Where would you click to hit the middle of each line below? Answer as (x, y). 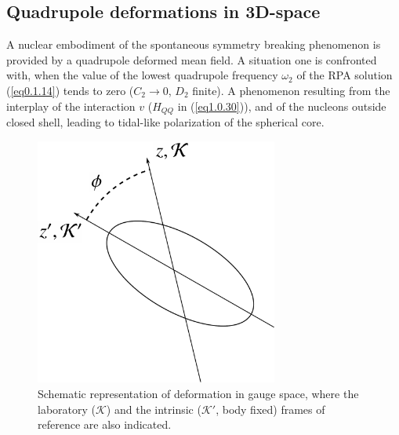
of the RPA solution (345, 75)
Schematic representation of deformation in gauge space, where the (198, 393)
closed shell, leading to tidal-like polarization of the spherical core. (165, 122)
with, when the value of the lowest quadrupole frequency (142, 75)
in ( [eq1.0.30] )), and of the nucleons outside (282, 106)
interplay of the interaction (71, 106)
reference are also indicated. (105, 424)
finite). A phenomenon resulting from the (291, 90)
